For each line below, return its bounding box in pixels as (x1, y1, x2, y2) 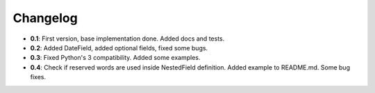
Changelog (12, 10, 78, 25)
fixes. (30, 73, 47, 81)
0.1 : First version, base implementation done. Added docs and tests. (30, 34, 225, 43)
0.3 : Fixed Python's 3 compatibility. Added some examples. (30, 54, 201, 62)
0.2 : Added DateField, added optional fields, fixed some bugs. (30, 43, 208, 52)
